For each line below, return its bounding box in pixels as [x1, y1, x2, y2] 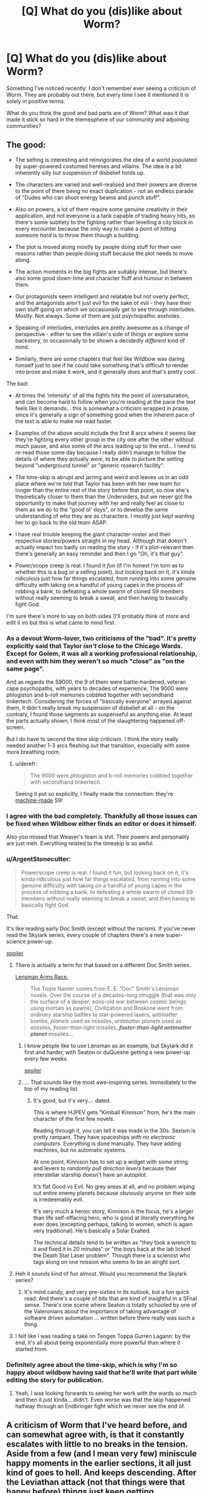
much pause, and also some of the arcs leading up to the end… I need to [15, 442, 196, 449]
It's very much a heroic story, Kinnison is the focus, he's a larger [33, 1207, 194, 1215]
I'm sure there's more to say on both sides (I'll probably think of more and [6, 612, 190, 619]
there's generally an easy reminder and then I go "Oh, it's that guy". [15, 550, 184, 557]
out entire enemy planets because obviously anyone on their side [33, 1189, 196, 1196]
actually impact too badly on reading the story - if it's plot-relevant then [15, 543, 194, 550]
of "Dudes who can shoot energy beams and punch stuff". [15, 194, 161, 201]
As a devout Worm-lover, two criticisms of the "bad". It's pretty [6, 634, 197, 642]
